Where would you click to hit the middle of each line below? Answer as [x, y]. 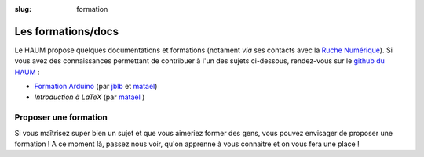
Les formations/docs [67, 31]
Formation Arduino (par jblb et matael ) [96, 87]
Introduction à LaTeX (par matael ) [90, 97]
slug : [23, 9]
